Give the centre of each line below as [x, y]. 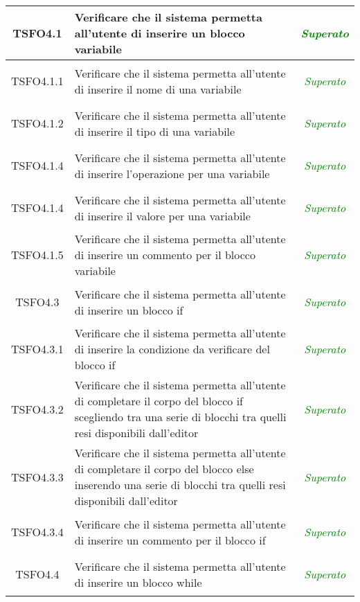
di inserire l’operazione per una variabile [172, 173]
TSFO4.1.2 [37, 123]
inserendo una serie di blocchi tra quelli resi [180, 485]
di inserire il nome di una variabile [158, 89]
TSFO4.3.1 [37, 349]
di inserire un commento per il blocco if [170, 540]
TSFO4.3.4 [37, 532]
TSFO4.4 [37, 574]
